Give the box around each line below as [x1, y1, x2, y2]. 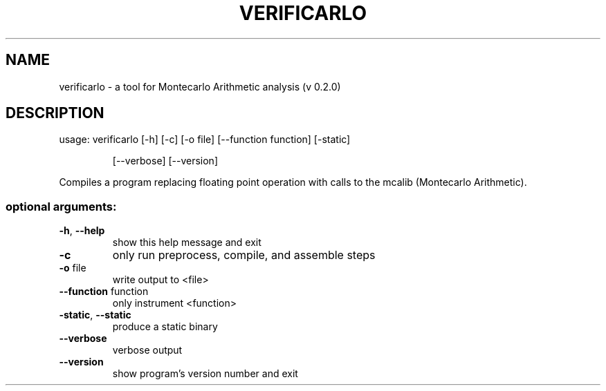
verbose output [112, 344, 183, 356]
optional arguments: [6, 199, 117, 213]
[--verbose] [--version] [112, 155, 218, 167]
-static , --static [59, 309, 131, 321]
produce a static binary [112, 321, 218, 333]
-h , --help [59, 225, 105, 237]
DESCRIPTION [6, 104, 104, 122]
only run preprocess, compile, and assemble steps [112, 248, 376, 263]
